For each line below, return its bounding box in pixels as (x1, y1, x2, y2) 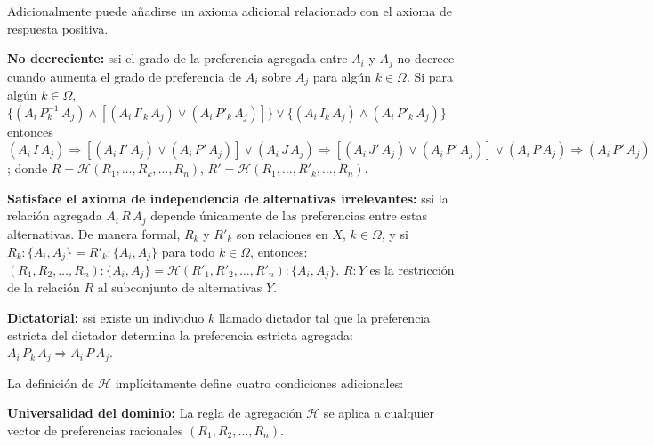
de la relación (7, 278, 80, 297)
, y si (381, 224, 408, 243)
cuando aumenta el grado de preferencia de (7, 67, 242, 85)
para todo (161, 242, 215, 260)
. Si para (406, 67, 454, 85)
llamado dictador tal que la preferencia (218, 308, 431, 327)
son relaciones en (236, 224, 328, 243)
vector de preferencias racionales (7, 420, 183, 439)
